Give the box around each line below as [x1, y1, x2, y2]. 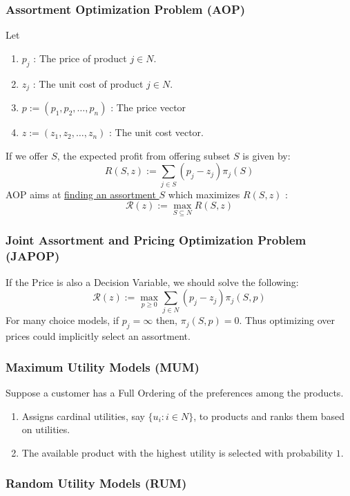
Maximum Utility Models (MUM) [6, 358, 200, 375]
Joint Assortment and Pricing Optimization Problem [6, 231, 307, 249]
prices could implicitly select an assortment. [6, 329, 191, 343]
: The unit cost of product [32, 76, 144, 90]
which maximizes [168, 187, 240, 201]
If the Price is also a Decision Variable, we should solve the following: [6, 274, 299, 289]
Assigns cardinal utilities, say [21, 408, 145, 423]
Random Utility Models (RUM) [6, 475, 187, 492]
